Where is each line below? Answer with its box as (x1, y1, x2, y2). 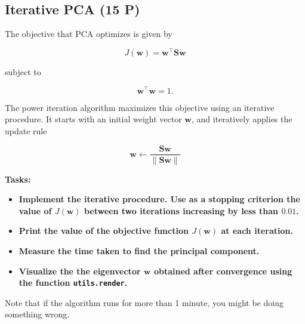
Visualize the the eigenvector (19, 264, 141, 277)
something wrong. (5, 308, 70, 320)
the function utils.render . (19, 276, 128, 289)
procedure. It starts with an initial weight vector (5, 113, 182, 125)
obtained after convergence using (153, 264, 292, 277)
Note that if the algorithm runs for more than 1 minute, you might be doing (5, 296, 284, 308)
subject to (5, 66, 41, 78)
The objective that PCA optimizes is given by (5, 27, 172, 40)
